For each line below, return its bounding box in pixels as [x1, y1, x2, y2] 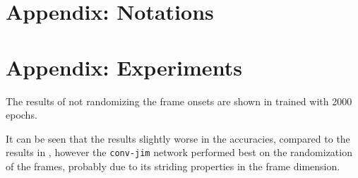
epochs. [6, 107, 37, 122]
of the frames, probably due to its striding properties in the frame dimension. [6, 158, 340, 173]
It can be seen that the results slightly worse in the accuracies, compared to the [6, 131, 350, 146]
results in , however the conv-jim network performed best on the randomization [6, 145, 352, 160]
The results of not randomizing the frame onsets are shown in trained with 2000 [6, 93, 352, 108]
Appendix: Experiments [6, 52, 242, 81]
